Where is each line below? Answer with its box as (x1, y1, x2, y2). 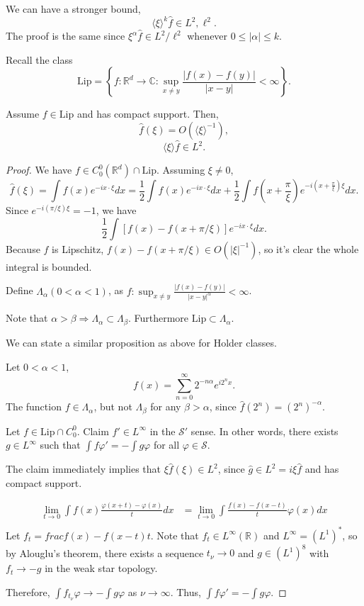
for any (150, 399, 181, 414)
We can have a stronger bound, (6, 1, 141, 16)
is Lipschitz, (52, 241, 104, 256)
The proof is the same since (6, 28, 125, 43)
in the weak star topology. (45, 561, 158, 576)
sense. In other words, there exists (190, 423, 339, 438)
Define (6, 283, 33, 298)
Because (6, 241, 40, 256)
